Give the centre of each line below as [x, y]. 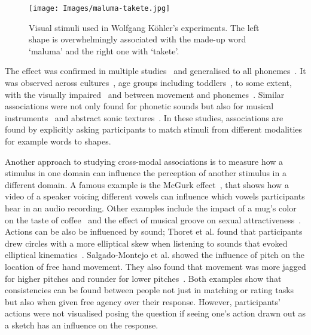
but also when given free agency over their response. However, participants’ [143, 301]
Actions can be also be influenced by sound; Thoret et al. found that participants [154, 231]
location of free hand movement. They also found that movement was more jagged [155, 266]
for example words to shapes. [58, 141]
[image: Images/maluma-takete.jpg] [100, 8]
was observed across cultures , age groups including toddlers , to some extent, [148, 83]
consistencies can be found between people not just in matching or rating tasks [150, 290]
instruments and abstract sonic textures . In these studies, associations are [144, 117]
